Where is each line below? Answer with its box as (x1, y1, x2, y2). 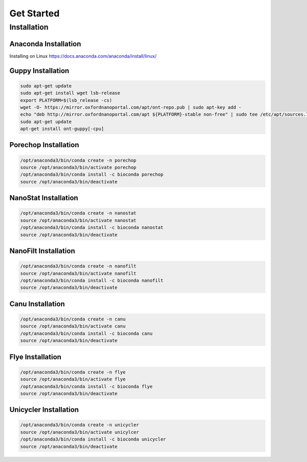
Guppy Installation (9, 66, 70, 75)
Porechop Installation (9, 141, 79, 149)
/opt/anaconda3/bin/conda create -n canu (20, 316, 126, 322)
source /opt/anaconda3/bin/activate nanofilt (20, 270, 137, 276)
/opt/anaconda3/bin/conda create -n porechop (20, 157, 137, 163)
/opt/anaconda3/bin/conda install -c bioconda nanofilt (20, 278, 164, 283)
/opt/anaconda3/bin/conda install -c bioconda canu (20, 330, 153, 336)
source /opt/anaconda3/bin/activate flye (20, 376, 126, 382)
